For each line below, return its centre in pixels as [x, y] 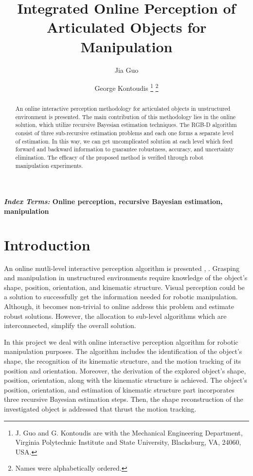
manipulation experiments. [49, 165]
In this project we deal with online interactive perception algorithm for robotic [121, 341]
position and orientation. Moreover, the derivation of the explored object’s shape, [125, 370]
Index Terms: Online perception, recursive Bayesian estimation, [113, 201]
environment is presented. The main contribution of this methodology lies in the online [126, 116]
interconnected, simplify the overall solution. [70, 325]
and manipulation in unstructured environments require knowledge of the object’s [126, 278]
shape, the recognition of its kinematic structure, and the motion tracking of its [123, 361]
